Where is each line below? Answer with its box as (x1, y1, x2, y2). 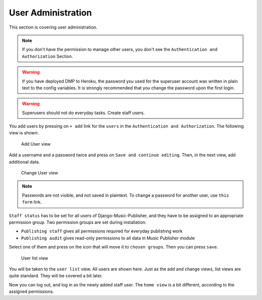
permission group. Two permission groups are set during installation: (9, 219, 147, 225)
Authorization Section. (22, 53, 73, 59)
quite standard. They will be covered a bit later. (9, 273, 103, 279)
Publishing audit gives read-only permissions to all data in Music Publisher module (21, 235, 195, 241)
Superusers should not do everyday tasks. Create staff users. (22, 110, 145, 116)
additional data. (9, 159, 40, 165)
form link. (22, 199, 42, 205)
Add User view (21, 141, 51, 147)
